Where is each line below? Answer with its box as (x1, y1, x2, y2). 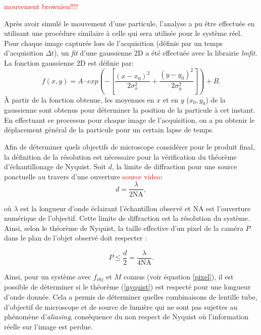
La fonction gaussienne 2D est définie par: (4, 57, 134, 68)
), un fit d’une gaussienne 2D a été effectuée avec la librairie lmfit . (54, 47, 257, 58)
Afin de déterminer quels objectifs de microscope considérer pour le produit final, (4, 141, 255, 152)
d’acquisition (4, 47, 43, 58)
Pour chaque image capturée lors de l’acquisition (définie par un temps (4, 37, 223, 48)
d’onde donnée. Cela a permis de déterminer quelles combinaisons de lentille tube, (4, 292, 257, 302)
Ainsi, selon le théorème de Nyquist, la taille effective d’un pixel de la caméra (4, 222, 243, 233)
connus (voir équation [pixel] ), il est (123, 271, 234, 281)
